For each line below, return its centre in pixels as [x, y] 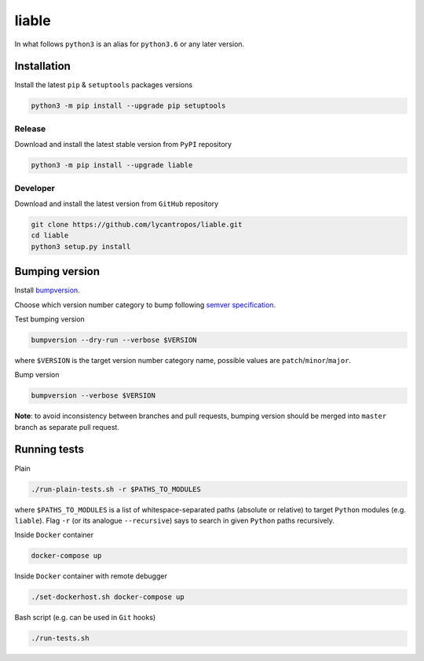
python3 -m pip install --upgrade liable [112, 165]
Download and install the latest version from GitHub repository [117, 204]
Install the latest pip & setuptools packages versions [103, 85]
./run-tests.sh [60, 638]
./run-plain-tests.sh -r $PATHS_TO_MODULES [116, 489]
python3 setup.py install [81, 246]
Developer [35, 188]
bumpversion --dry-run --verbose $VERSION [114, 340]
